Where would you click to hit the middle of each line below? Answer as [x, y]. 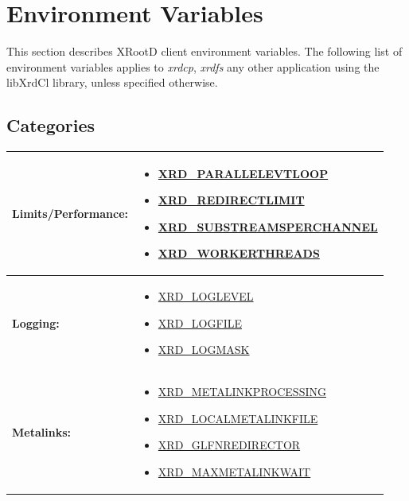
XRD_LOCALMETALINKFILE [238, 418]
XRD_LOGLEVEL [206, 296]
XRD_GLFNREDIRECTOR [229, 445]
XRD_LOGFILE [200, 322]
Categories [51, 125]
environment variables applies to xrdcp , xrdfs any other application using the [193, 66]
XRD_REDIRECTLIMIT [231, 200]
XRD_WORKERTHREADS [239, 253]
